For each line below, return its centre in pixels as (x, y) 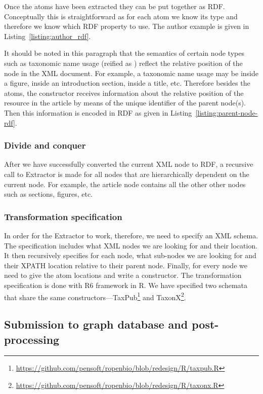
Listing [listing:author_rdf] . (48, 36)
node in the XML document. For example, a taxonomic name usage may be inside (131, 73)
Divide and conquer (45, 145)
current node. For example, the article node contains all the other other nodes (125, 184)
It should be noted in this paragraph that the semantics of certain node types (124, 53)
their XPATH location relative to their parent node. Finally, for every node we (126, 265)
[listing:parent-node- (227, 112)
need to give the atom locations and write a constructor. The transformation (123, 275)
